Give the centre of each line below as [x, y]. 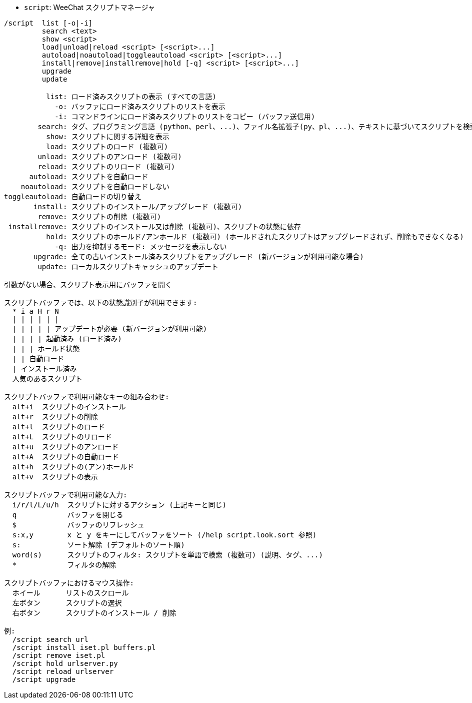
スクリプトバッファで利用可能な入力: [66, 495]
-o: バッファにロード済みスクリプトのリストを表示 [140, 107]
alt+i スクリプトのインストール [69, 407]
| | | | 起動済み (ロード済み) [67, 339]
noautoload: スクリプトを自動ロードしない [95, 187]
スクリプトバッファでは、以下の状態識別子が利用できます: [101, 303]
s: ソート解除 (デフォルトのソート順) [98, 545]
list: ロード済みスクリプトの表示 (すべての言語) [131, 97]
